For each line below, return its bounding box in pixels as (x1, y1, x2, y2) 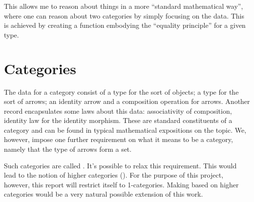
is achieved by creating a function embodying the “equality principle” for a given (4, 20, 246, 30)
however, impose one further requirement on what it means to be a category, (4, 134, 233, 144)
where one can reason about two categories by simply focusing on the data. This (4, 10, 245, 20)
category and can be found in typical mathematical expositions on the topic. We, (4, 124, 247, 135)
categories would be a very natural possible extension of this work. (4, 189, 203, 199)
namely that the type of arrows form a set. (4, 144, 132, 154)
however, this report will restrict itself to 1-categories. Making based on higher (4, 179, 239, 189)
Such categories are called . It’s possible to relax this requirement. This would (4, 160, 237, 170)
